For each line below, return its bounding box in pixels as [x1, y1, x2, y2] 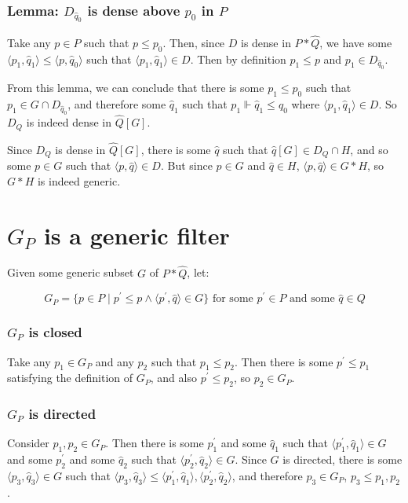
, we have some [319, 34, 392, 50]
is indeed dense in [26, 114, 112, 130]
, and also [150, 369, 197, 386]
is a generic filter [43, 218, 230, 251]
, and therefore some [67, 96, 166, 112]
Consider [7, 435, 49, 451]
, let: [187, 264, 209, 281]
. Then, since [162, 34, 225, 50]
